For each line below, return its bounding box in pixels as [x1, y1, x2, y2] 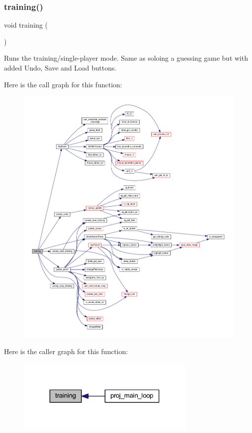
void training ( [4, 20, 48, 30]
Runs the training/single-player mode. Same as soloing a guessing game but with [4, 53, 248, 63]
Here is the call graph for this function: [4, 79, 122, 89]
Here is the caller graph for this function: [4, 346, 128, 357]
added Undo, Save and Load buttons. [4, 63, 117, 72]
